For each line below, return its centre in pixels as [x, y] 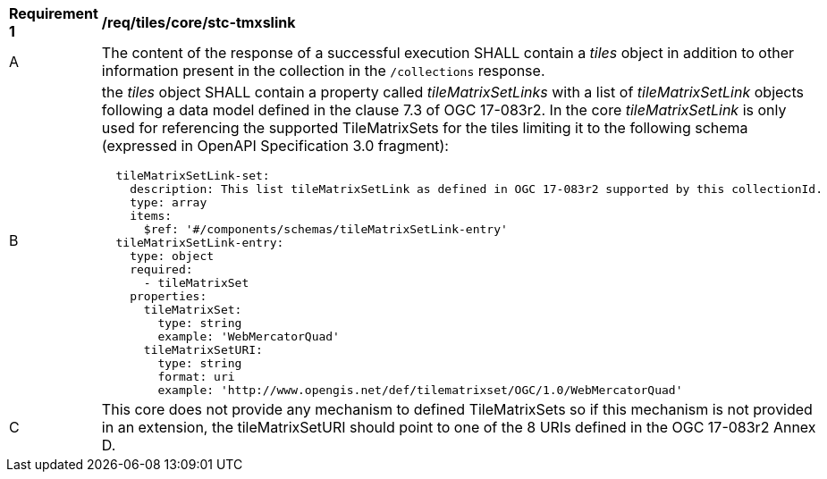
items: [151, 216]
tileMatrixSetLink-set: [193, 176]
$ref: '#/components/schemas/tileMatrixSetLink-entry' [325, 229]
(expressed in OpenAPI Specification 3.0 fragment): [275, 146]
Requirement [54, 13]
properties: [169, 296]
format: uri [196, 377]
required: [161, 269]
